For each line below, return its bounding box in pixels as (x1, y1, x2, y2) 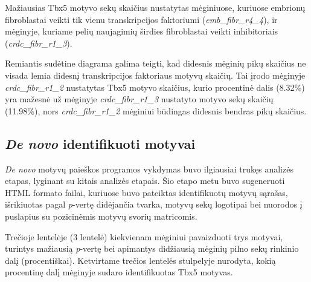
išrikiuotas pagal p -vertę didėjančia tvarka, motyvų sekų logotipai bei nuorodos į (5, 198, 303, 211)
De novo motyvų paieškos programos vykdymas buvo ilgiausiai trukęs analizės (5, 162, 293, 175)
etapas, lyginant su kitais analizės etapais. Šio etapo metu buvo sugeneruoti (5, 174, 285, 187)
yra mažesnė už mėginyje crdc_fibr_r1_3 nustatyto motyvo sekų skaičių (5, 93, 274, 105)
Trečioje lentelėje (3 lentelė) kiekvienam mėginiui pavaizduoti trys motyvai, (5, 230, 283, 243)
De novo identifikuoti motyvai (5, 134, 196, 152)
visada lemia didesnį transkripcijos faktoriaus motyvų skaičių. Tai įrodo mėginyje (5, 68, 306, 81)
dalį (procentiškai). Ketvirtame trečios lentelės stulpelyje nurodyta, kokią (5, 254, 276, 266)
